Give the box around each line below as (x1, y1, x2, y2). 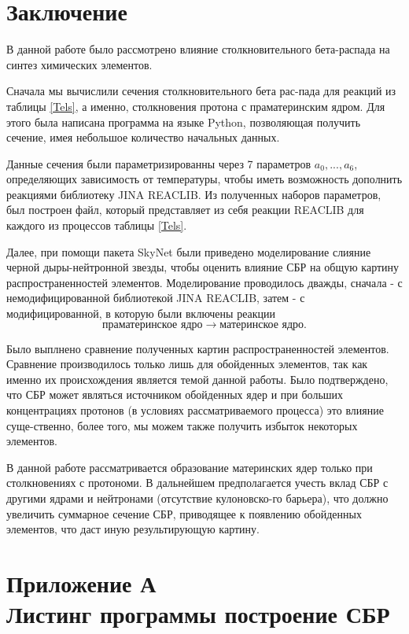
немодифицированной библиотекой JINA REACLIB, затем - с (6, 289, 305, 306)
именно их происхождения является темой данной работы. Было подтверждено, (6, 370, 389, 387)
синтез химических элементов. (6, 56, 153, 72)
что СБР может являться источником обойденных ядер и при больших (6, 386, 344, 403)
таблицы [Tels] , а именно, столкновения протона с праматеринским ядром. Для (6, 98, 385, 114)
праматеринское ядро (101, 319, 203, 330)
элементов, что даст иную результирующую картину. (6, 521, 260, 537)
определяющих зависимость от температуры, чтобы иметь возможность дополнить (6, 171, 403, 187)
